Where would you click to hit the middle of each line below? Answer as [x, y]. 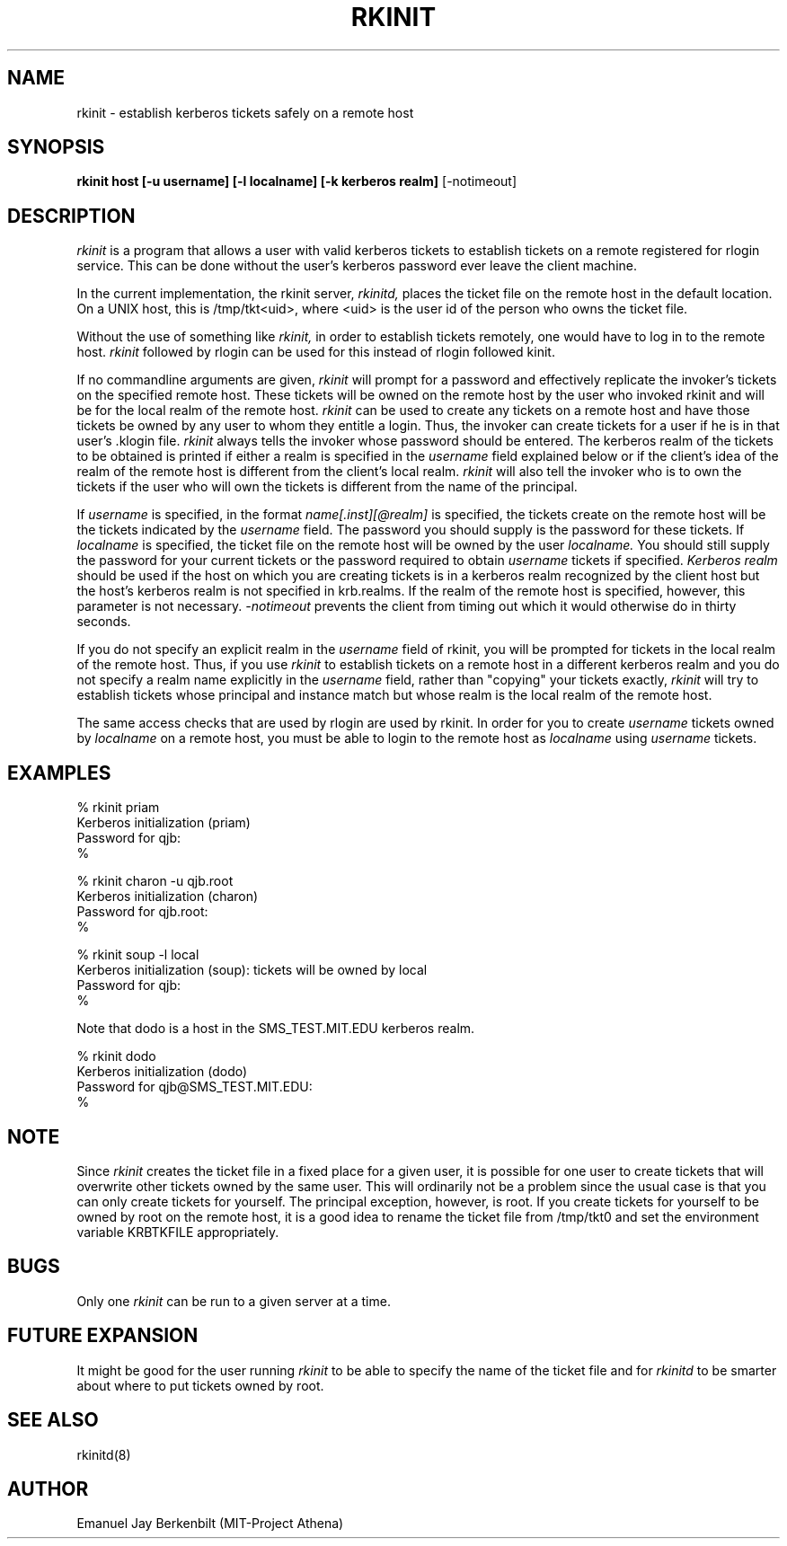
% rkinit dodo [116, 1056]
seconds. [104, 622]
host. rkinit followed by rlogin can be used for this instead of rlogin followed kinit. [316, 352]
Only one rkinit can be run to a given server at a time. [234, 1301]
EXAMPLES [59, 773]
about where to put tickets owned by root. [200, 1385]
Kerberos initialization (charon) [168, 897]
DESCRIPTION [71, 216]
